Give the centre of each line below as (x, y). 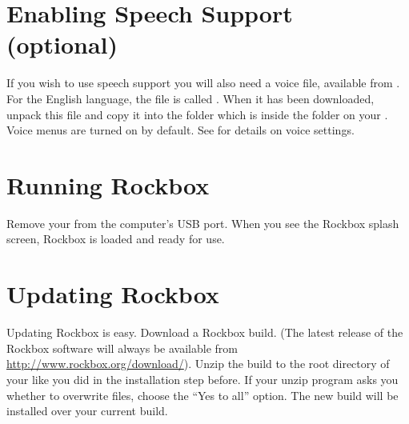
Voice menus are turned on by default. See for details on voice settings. (180, 130)
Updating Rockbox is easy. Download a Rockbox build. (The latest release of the (205, 332)
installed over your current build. (87, 411)
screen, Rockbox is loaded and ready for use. (116, 239)
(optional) (62, 44)
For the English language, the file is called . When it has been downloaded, (190, 98)
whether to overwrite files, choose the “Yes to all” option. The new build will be (202, 395)
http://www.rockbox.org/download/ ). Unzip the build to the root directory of (198, 364)
